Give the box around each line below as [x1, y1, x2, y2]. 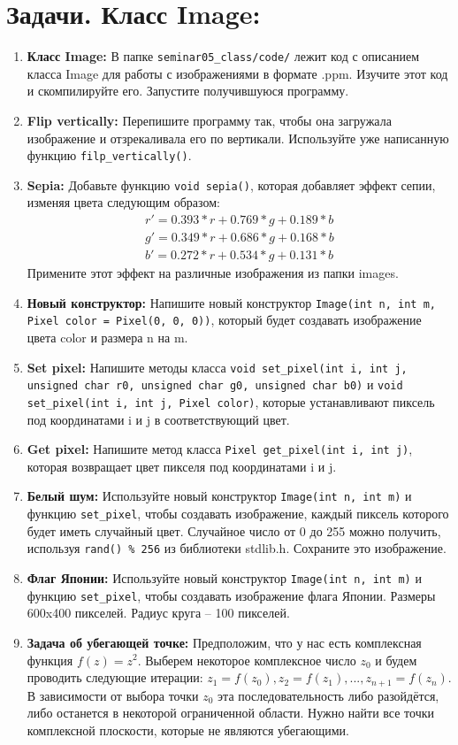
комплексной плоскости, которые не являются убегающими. [27, 720, 349, 739]
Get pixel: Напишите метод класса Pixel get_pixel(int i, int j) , [27, 440, 413, 458]
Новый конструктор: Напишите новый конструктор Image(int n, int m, [27, 293, 436, 311]
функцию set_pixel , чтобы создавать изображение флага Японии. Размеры [27, 586, 436, 604]
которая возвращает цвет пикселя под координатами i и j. [27, 457, 337, 475]
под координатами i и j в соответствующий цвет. [27, 410, 290, 428]
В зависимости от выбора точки [27, 686, 199, 704]
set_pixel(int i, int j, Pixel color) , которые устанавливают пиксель [27, 392, 435, 411]
